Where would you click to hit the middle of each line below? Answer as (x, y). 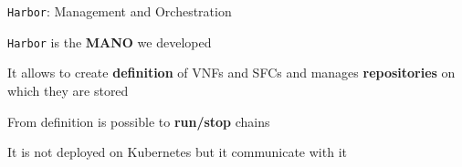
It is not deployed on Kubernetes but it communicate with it (177, 152)
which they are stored (68, 90)
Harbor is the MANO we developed (110, 42)
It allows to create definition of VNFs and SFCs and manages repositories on (231, 73)
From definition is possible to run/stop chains (139, 121)
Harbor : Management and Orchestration (120, 11)
